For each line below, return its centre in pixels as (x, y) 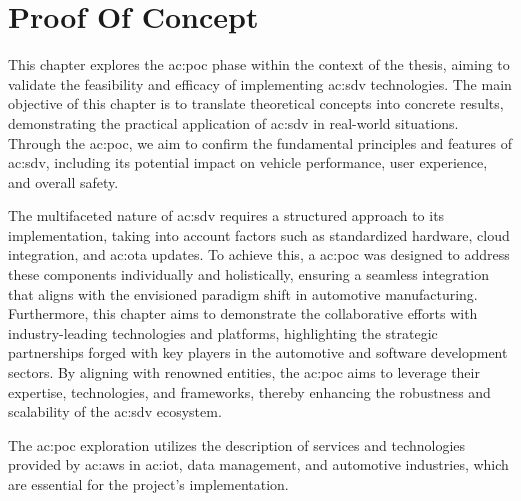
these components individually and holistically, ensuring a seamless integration (248, 274)
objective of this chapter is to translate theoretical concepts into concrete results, (256, 103)
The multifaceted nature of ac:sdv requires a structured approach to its (226, 215)
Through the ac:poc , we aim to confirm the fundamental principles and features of (260, 142)
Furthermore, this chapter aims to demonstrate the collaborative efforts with (243, 313)
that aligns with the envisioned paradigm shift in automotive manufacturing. (243, 293)
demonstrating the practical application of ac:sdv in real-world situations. (233, 122)
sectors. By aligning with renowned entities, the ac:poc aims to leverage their (244, 372)
